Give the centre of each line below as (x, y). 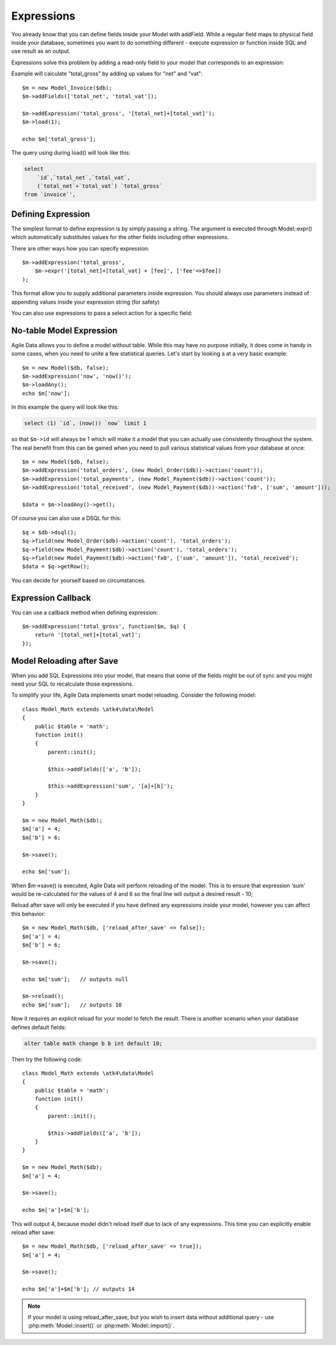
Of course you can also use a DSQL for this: (66, 518)
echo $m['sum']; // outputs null (75, 979)
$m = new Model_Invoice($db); (67, 88)
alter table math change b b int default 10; (93, 1043)
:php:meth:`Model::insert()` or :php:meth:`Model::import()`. (101, 1325)
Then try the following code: (47, 1059)
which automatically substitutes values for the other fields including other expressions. (120, 237)
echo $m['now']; (46, 393)
